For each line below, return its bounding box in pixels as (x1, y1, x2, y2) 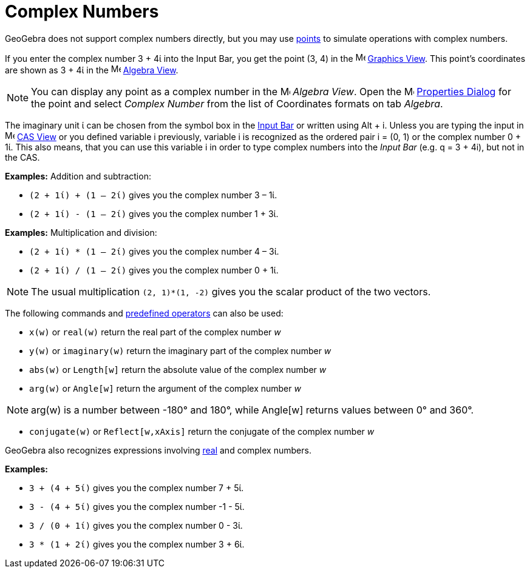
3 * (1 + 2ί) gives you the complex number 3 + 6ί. (29, 538, 245, 549)
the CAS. (5, 152, 40, 163)
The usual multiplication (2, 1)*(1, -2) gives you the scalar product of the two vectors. (31, 285, 431, 298)
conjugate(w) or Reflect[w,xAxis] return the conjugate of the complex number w (29, 426, 375, 437)
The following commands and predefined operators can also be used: (5, 307, 284, 318)
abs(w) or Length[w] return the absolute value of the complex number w (29, 364, 327, 375)
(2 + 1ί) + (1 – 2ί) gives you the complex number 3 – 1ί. (29, 189, 277, 200)
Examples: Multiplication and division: (5, 227, 157, 238)
